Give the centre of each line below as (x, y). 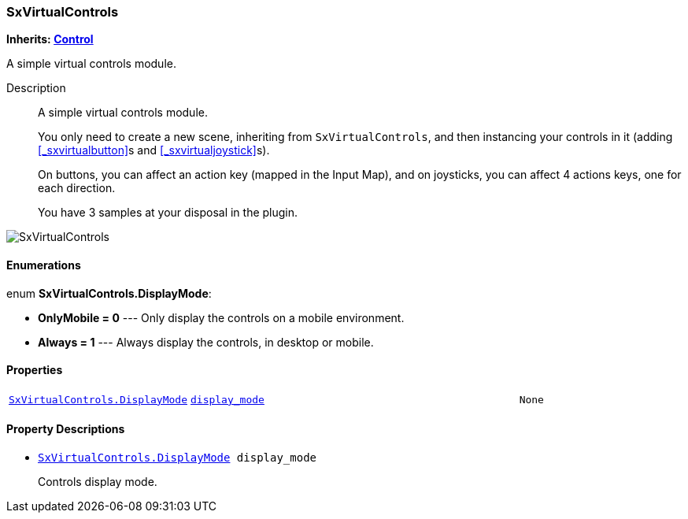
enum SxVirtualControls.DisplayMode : (109, 293)
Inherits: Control (50, 39)
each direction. (77, 188)
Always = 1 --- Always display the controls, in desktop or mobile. (206, 342)
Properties (35, 370)
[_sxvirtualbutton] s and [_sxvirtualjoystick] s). (154, 150)
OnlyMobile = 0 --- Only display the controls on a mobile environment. (221, 317)
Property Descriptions (66, 429)
